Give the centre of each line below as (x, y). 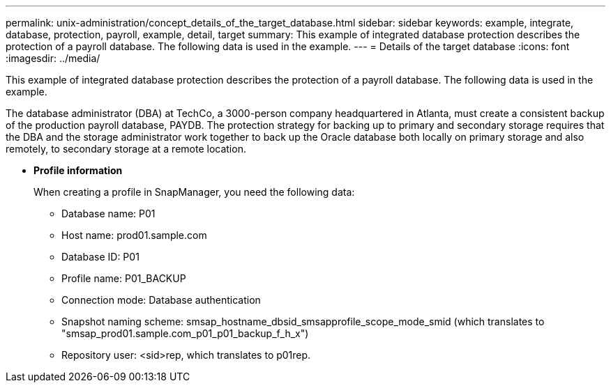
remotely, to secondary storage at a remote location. (126, 149)
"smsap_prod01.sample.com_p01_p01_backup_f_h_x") (185, 333)
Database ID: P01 (100, 257)
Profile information (78, 170)
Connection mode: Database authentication (161, 300)
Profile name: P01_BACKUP (124, 278)
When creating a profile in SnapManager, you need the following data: (194, 192)
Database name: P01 (108, 214)
